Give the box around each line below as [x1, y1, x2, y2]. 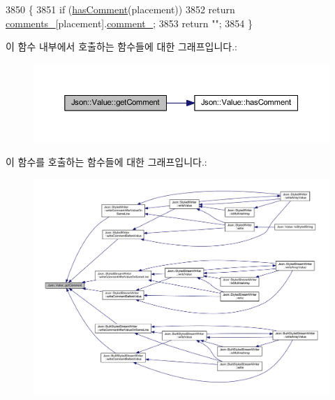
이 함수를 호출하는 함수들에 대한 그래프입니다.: [6, 155, 207, 169]
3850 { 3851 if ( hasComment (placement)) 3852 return [6, 2, 235, 16]
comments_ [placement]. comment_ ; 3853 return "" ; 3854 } [6, 15, 253, 30]
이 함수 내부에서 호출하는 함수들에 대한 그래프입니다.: [6, 39, 237, 54]
